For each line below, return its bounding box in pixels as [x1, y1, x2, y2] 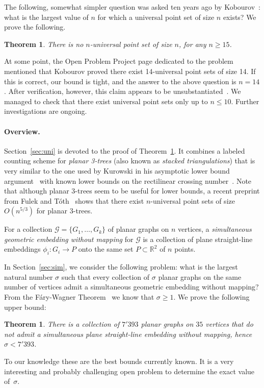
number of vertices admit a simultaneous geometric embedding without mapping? [4, 281, 259, 292]
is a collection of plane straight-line [143, 233, 253, 244]
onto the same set [78, 244, 134, 254]
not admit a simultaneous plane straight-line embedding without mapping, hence [4, 328, 252, 339]
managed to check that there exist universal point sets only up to [4, 95, 208, 106]
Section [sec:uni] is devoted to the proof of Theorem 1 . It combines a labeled [4, 145, 245, 156]
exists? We [223, 11, 256, 22]
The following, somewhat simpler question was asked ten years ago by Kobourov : [4, 2, 261, 12]
